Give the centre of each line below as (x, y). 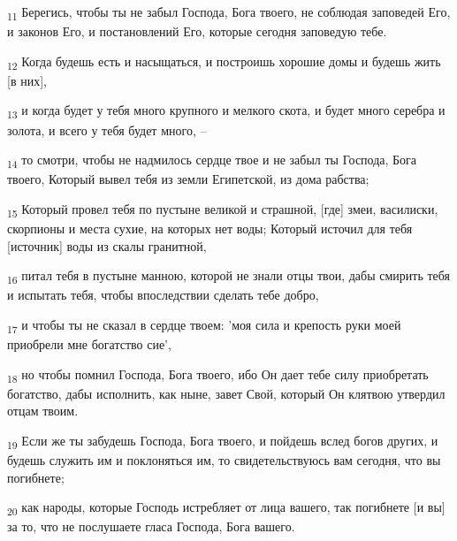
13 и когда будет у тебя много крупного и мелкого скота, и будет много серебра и (226, 111)
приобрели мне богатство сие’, (89, 344)
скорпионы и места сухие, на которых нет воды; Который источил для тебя (210, 228)
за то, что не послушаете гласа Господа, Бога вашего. (151, 526)
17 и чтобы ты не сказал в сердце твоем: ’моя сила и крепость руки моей (204, 325)
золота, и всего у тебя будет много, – (107, 130)
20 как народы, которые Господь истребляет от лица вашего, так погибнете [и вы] (226, 508)
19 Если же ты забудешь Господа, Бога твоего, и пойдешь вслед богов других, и (223, 441)
